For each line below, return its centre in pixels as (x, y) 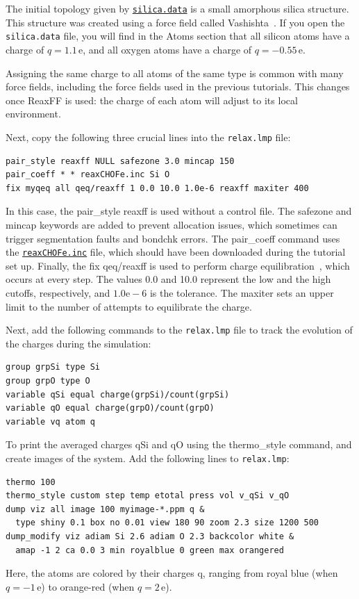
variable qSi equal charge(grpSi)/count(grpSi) (118, 394)
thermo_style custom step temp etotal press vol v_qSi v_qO (148, 496)
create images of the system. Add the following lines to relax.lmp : (148, 458)
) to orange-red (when (88, 586)
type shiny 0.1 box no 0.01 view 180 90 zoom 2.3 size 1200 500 (167, 523)
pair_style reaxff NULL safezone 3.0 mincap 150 (120, 161)
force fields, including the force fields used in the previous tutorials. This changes (178, 87)
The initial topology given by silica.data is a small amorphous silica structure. (177, 8)
